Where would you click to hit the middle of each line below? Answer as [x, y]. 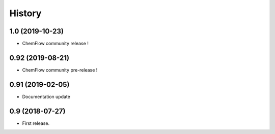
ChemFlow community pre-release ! [60, 70]
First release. [36, 123]
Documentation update [46, 96]
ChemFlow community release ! [55, 44]
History [25, 13]
